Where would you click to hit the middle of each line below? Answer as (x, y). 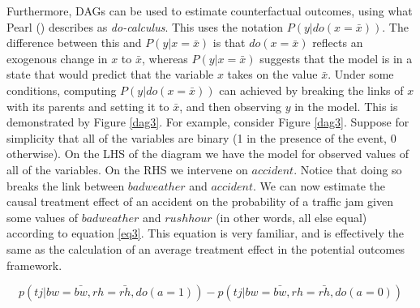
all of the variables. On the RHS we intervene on (127, 169)
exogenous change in (57, 58)
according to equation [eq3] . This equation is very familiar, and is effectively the (205, 233)
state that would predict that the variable (110, 74)
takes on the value (272, 74)
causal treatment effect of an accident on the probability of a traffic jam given (200, 201)
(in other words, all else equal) (291, 217)
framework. (34, 265)
